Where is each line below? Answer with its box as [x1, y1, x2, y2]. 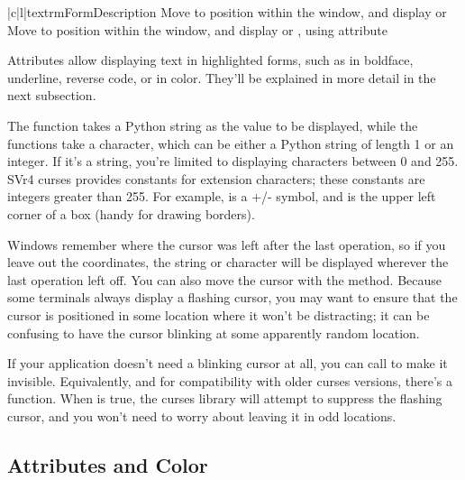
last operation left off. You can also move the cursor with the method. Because [7, 270, 442, 289]
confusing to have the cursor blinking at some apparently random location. [7, 323, 420, 342]
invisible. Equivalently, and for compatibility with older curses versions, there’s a [7, 371, 453, 390]
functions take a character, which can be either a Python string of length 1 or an [7, 134, 454, 152]
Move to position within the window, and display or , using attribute [7, 20, 387, 39]
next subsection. [7, 86, 96, 105]
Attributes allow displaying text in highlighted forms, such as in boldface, [7, 51, 414, 69]
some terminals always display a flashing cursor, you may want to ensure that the [7, 288, 458, 307]
